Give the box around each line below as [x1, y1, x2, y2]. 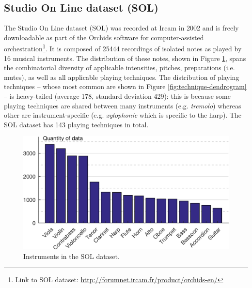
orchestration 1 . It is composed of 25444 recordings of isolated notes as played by [4, 42, 242, 54]
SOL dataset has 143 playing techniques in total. [4, 119, 149, 129]
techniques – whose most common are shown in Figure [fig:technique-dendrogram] [4, 81, 247, 91]
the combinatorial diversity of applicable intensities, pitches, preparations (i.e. [4, 62, 235, 73]
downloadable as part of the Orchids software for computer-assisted [4, 32, 204, 42]
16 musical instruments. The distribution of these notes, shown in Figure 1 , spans [4, 53, 246, 63]
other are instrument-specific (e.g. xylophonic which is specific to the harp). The [4, 110, 241, 120]
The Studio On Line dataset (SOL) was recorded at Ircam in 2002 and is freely [4, 23, 239, 33]
